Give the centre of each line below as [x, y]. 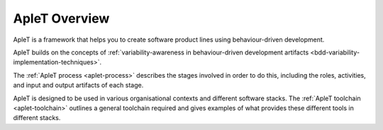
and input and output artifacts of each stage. [78, 85]
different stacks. [37, 118]
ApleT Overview [61, 18]
